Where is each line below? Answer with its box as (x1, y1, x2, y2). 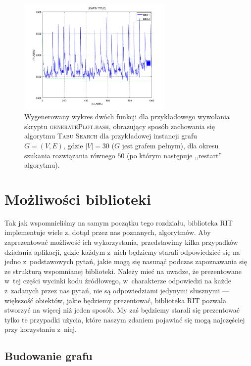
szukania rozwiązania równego (24, 150, 115, 160)
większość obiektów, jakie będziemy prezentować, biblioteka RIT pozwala (4, 295, 226, 305)
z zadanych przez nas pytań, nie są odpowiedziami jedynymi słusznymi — (4, 285, 229, 296)
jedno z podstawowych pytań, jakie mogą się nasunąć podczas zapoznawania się (4, 256, 247, 267)
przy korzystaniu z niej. (4, 324, 77, 334)
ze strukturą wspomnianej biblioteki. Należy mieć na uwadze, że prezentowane (4, 266, 242, 276)
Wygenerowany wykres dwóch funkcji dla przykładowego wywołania (24, 111, 230, 122)
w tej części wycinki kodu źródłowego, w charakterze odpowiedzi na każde (4, 275, 231, 286)
